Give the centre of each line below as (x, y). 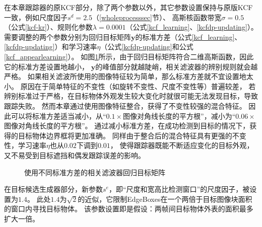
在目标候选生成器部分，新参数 (53, 189)
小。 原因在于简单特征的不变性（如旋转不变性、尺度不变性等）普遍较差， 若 (130, 86)
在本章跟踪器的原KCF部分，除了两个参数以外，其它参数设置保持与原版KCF (128, 7)
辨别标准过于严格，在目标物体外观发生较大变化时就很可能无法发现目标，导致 (131, 96)
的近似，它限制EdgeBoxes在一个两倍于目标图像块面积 (165, 199)
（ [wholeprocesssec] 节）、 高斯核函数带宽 (157, 17)
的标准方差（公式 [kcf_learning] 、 (188, 36)
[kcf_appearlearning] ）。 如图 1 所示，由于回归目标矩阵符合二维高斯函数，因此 (129, 56)
